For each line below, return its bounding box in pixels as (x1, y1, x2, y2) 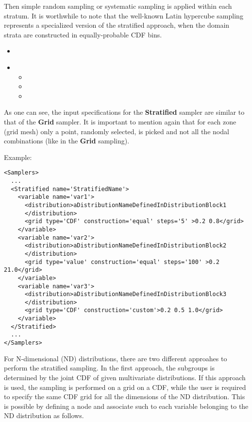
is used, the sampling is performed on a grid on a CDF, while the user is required (4, 382, 246, 392)
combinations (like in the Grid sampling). (4, 136, 130, 146)
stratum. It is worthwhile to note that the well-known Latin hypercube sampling (4, 10, 243, 20)
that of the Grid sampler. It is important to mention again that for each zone (4, 116, 236, 126)
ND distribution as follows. (4, 410, 84, 421)
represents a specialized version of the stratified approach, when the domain (4, 20, 230, 30)
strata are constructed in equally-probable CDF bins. (4, 29, 162, 39)
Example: (4, 152, 32, 162)
